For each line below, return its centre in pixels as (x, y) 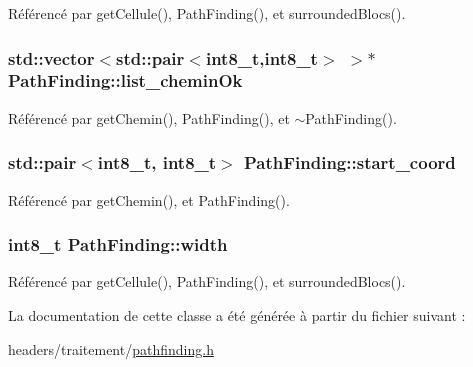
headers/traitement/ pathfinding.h (111, 348)
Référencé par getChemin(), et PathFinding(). (149, 199)
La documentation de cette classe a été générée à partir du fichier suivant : (237, 314)
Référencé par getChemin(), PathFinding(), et (149, 117)
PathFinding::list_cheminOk (125, 80)
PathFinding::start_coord (349, 162)
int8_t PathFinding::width (118, 244)
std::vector (51, 57)
